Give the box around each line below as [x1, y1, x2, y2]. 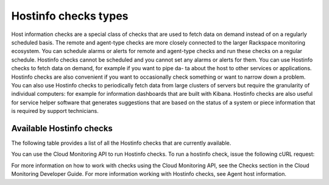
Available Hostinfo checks [11, 123, 113, 134]
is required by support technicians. [11, 107, 99, 115]
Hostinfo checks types [11, 9, 129, 23]
